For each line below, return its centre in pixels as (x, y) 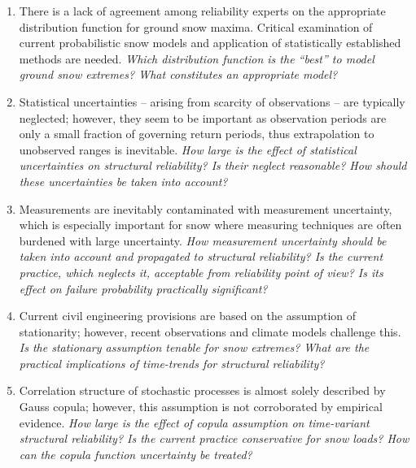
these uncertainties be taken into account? (123, 181)
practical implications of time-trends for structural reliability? (172, 363)
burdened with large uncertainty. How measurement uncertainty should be (203, 240)
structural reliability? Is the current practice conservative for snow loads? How (214, 438)
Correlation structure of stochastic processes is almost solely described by (202, 390)
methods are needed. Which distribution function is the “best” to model (197, 58)
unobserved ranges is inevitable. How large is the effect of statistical (188, 149)
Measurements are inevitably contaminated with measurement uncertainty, (206, 208)
